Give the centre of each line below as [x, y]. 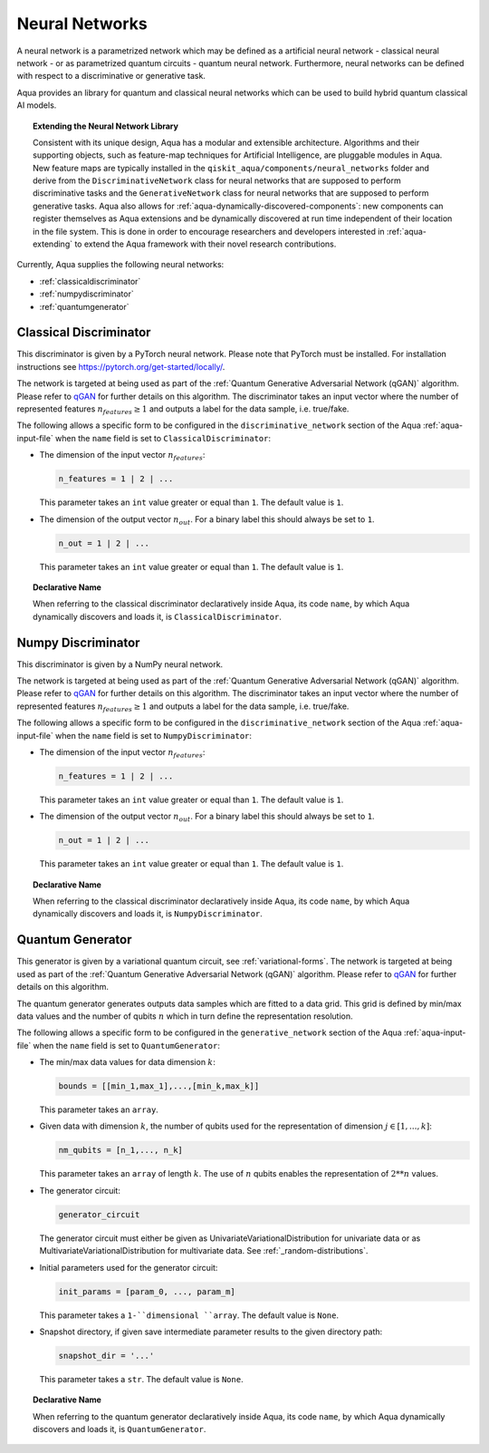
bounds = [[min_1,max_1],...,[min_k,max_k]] [159, 1086]
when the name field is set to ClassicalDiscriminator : [163, 438]
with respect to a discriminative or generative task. [111, 76]
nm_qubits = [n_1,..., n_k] [120, 1150]
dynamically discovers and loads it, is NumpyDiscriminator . [148, 914]
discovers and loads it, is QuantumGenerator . [120, 1429]
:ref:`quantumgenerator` [85, 306]
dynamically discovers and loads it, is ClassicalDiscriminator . [158, 616]
